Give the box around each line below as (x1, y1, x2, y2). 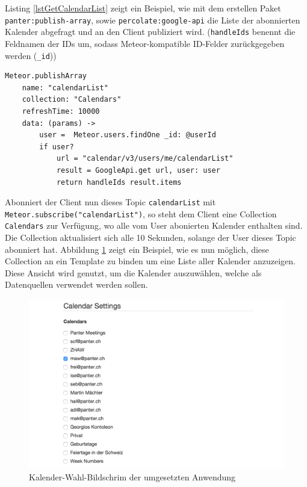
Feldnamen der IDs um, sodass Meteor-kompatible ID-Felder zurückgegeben (5, 37, 285, 49)
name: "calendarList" (22, 83, 108, 92)
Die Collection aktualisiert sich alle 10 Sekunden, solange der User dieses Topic (5, 231, 296, 244)
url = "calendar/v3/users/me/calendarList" (56, 154, 234, 163)
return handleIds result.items (56, 178, 182, 187)
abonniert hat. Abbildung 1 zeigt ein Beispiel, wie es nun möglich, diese (5, 243, 269, 255)
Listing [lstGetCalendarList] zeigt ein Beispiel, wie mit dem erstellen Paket (5, 2, 281, 14)
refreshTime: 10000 (22, 107, 100, 116)
